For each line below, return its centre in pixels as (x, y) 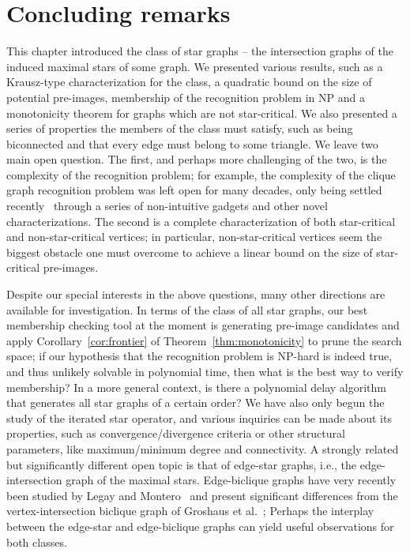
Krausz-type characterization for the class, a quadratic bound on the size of (189, 82)
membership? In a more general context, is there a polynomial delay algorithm (196, 387)
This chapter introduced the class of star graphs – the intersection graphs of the (200, 51)
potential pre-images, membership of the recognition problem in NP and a (186, 97)
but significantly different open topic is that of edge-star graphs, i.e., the (182, 464)
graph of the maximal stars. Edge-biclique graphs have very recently (231, 480)
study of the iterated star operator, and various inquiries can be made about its (199, 418)
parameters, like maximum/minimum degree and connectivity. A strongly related (203, 448)
